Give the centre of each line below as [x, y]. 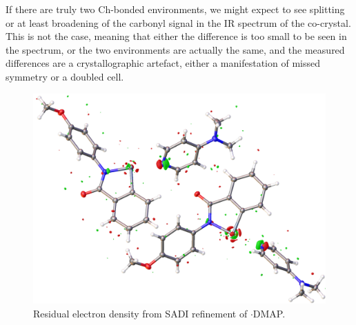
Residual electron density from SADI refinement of [140, 313]
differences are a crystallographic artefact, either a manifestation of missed [163, 63]
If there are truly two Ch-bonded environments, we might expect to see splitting [175, 9]
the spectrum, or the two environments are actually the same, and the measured [175, 49]
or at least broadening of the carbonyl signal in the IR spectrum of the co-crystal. [178, 22]
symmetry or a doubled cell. [65, 76]
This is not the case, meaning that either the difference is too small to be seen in [176, 36]
